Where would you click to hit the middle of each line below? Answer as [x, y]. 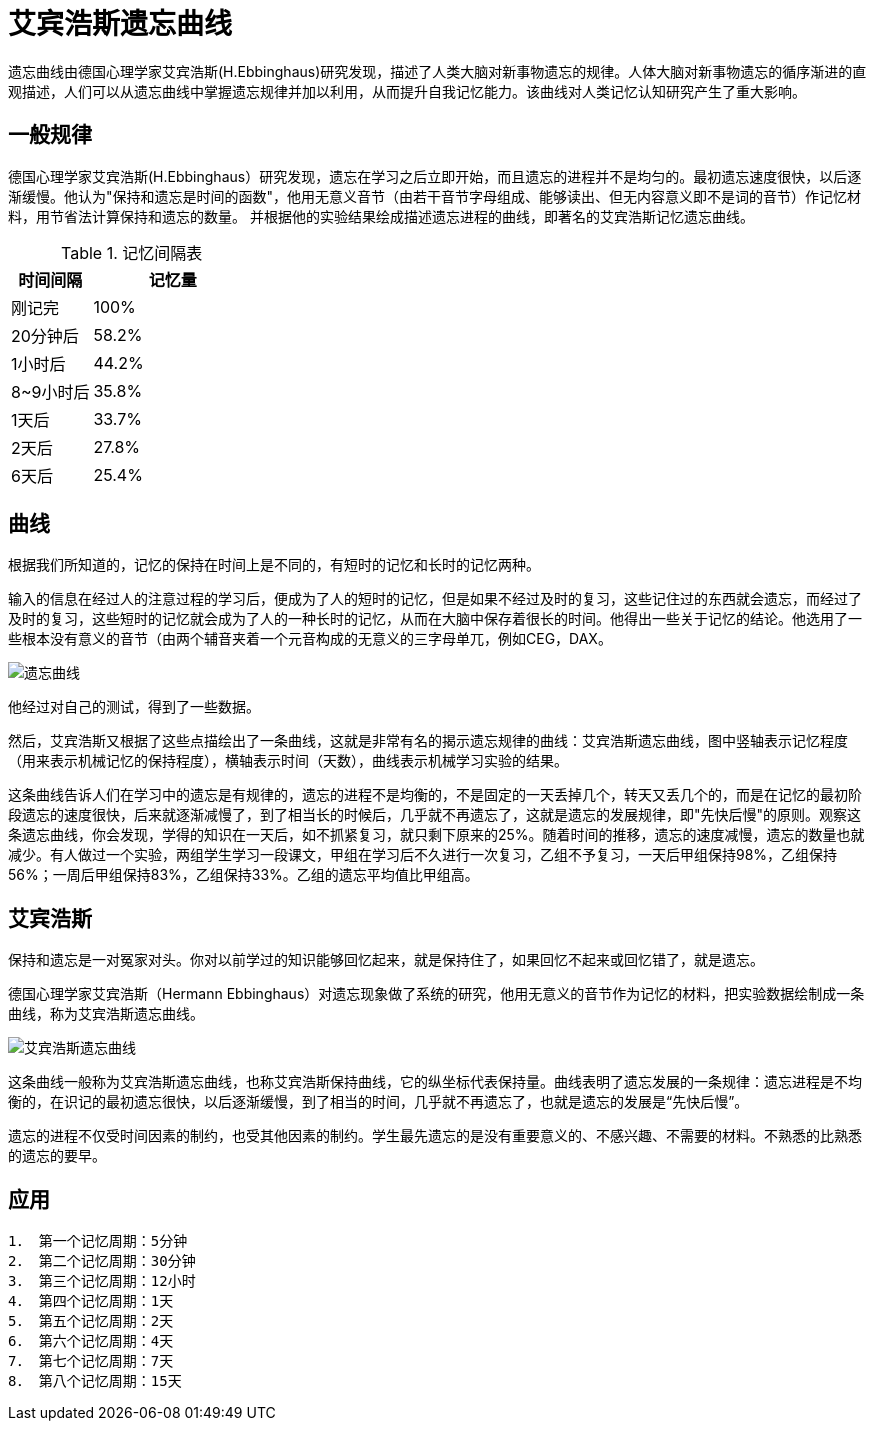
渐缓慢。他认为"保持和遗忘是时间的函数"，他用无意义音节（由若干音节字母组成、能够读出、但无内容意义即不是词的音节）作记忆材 [435, 196]
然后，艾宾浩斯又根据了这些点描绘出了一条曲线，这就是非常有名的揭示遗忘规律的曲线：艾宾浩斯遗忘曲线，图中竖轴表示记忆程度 [428, 741]
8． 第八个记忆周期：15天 [95, 1381]
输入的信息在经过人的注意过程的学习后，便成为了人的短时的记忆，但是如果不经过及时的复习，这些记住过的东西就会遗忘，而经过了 [435, 599]
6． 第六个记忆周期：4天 [91, 1341]
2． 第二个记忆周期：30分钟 [102, 1261]
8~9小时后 [50, 391]
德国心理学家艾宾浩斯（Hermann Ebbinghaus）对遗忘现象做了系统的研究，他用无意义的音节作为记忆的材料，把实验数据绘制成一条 [436, 994]
